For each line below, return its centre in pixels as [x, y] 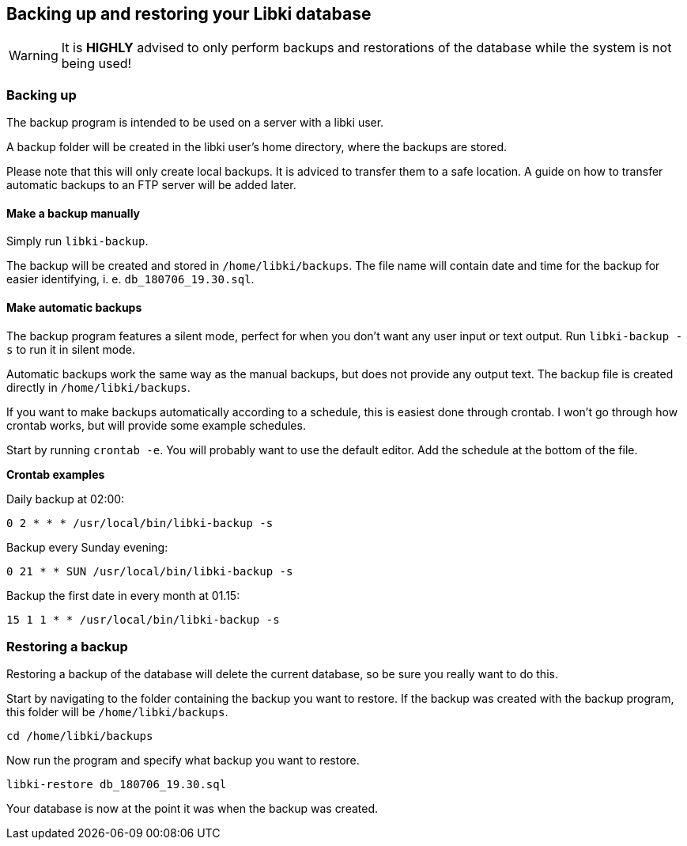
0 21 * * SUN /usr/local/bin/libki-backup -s [150, 571]
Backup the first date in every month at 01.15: [123, 595]
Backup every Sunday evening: [87, 547]
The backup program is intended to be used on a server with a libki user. [195, 123]
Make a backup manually [74, 213]
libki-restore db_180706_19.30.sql [117, 785]
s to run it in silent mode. [71, 349]
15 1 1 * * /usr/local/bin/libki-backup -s [143, 619]
